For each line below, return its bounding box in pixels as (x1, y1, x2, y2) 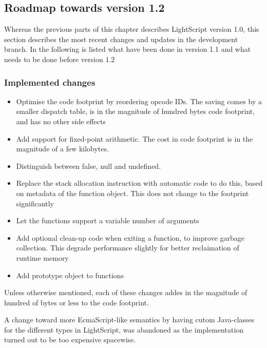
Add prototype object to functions (16, 269, 124, 280)
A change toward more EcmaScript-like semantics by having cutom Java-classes (4, 314, 255, 325)
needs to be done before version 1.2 (4, 53, 115, 64)
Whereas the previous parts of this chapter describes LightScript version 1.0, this (4, 24, 259, 34)
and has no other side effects (16, 115, 106, 126)
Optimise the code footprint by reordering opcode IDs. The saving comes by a (16, 95, 262, 106)
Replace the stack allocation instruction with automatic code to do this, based (16, 178, 263, 188)
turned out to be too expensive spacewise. (4, 334, 136, 345)
